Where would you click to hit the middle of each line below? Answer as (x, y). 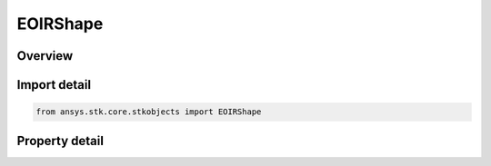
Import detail (54, 85)
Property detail (60, 141)
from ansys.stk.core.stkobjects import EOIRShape (149, 112)
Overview (45, 56)
